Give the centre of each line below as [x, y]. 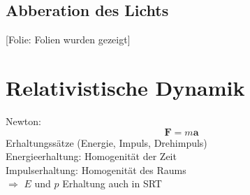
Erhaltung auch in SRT [112, 183]
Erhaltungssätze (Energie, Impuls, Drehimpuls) [106, 142]
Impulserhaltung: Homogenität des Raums [96, 169]
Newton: [23, 121]
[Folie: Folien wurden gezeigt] [68, 39]
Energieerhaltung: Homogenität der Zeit [91, 156]
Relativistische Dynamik [125, 87]
